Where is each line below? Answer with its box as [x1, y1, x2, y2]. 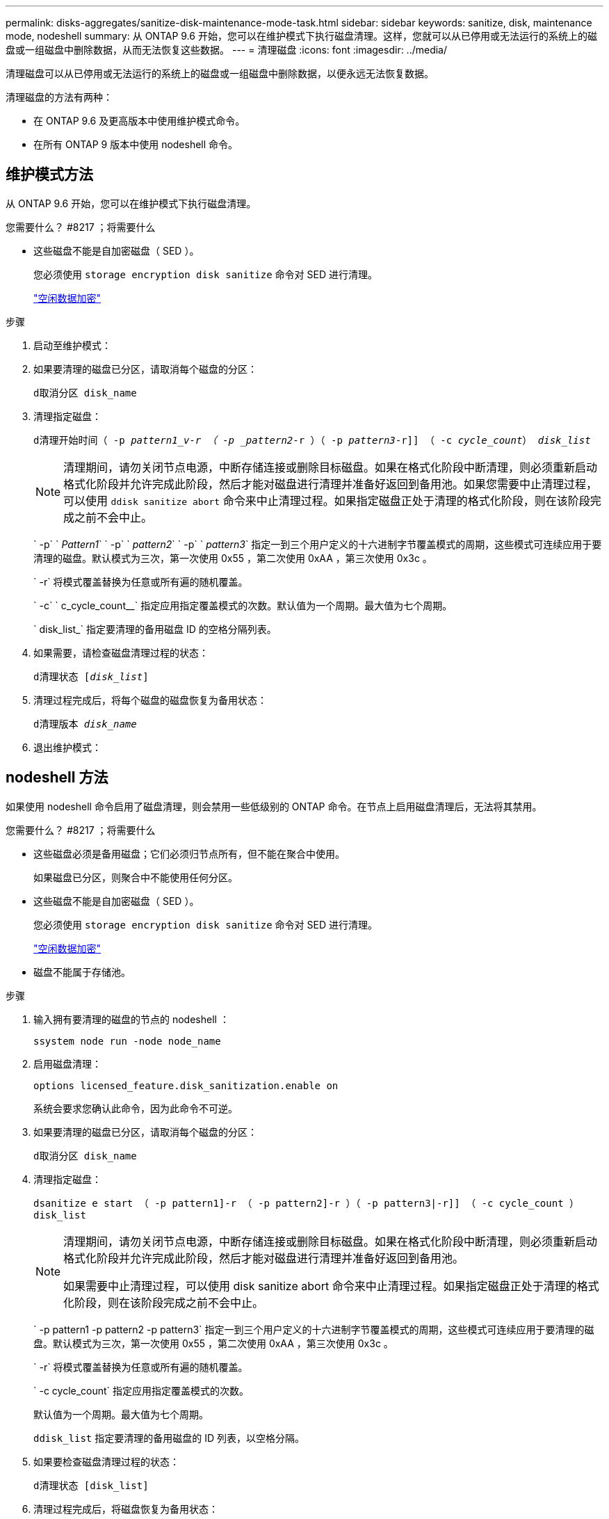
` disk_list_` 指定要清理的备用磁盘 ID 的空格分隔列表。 [33, 622, 277, 635]
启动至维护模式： [33, 339, 111, 351]
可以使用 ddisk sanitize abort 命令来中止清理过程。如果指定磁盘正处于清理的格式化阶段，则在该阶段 [63, 493, 590, 508]
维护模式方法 [6, 166, 93, 184]
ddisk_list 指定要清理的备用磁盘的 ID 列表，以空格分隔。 [33, 1431, 304, 1444]
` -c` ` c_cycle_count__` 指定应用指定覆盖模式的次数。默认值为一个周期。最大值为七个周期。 [33, 599, 453, 611]
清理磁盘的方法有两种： [6, 91, 113, 103]
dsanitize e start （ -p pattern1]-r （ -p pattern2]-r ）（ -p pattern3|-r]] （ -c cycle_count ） [33, 1197, 580, 1209]
